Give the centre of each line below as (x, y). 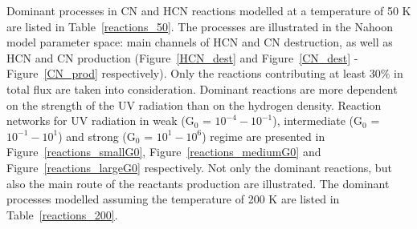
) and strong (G (97, 136)
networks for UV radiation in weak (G (100, 121)
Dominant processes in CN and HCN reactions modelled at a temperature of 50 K (209, 10)
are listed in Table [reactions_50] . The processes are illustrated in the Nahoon (200, 26)
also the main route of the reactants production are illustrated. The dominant (198, 183)
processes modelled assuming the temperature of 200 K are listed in (173, 199)
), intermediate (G (318, 121)
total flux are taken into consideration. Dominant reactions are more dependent (202, 88)
